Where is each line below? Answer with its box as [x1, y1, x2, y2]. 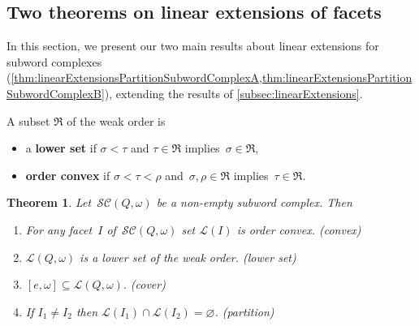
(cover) [130, 276, 166, 293]
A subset [6, 112, 50, 129]
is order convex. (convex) [236, 221, 361, 238]
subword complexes [6, 53, 102, 70]
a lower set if [25, 139, 97, 157]
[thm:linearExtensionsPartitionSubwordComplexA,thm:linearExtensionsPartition [11, 69, 413, 86]
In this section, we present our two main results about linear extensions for [6, 37, 379, 54]
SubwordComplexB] [6, 84, 105, 101]
